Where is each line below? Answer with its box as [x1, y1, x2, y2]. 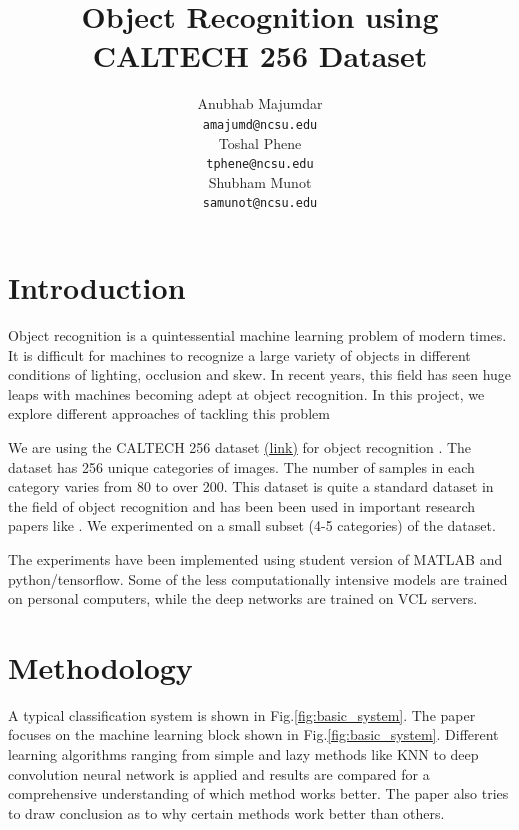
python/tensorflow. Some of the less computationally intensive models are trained [8, 568, 508, 589]
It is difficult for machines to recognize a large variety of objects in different [8, 344, 471, 365]
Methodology [8, 646, 193, 687]
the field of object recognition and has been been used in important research [8, 495, 476, 516]
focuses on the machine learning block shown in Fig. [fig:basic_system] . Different [8, 724, 499, 745]
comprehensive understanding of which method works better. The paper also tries [8, 783, 509, 804]
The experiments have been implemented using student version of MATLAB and [8, 548, 503, 569]
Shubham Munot [208, 171, 312, 192]
